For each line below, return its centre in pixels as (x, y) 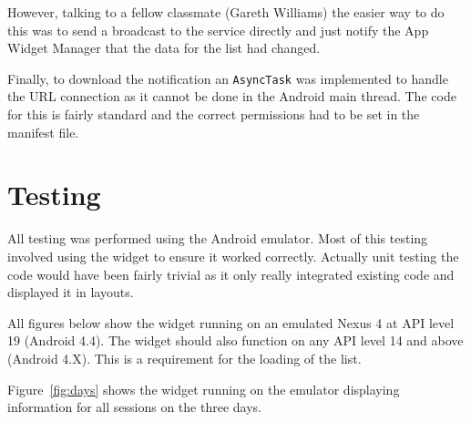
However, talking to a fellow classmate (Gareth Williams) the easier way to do (226, 12)
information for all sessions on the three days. (134, 407)
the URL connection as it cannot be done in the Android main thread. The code (232, 96)
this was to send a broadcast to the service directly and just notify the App (218, 30)
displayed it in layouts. (71, 292)
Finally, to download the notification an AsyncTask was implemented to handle (228, 78)
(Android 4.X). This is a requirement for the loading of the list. (184, 358)
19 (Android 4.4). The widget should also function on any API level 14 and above (235, 340)
